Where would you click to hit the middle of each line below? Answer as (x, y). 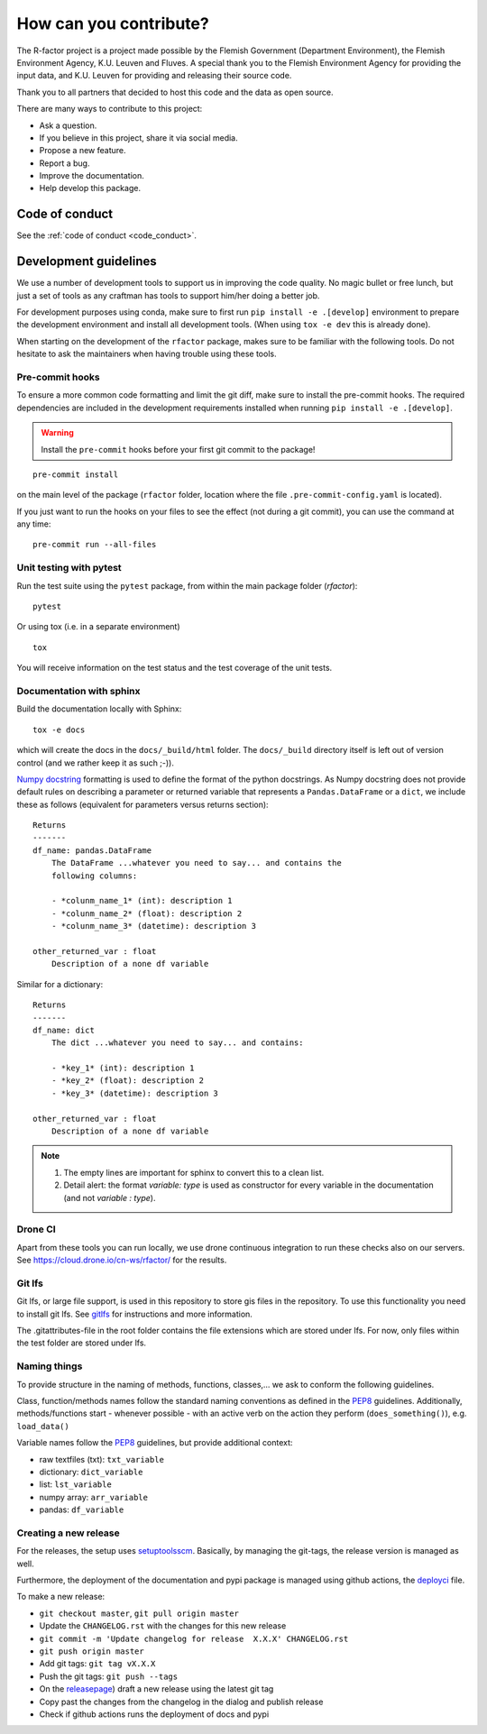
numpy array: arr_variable (94, 1497)
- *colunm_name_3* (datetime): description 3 (154, 926)
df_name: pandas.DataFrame (92, 850)
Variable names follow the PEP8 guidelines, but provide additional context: (155, 1443)
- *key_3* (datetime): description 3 (134, 1093)
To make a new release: (61, 1597)
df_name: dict (64, 1030)
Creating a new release (69, 1533)
